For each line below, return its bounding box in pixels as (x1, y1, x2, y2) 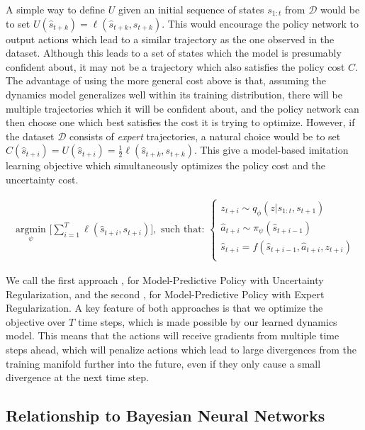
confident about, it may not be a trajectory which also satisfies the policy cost (6, 59, 345, 74)
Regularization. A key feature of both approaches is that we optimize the (6, 300, 323, 315)
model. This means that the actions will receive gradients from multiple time (6, 328, 339, 343)
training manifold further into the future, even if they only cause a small (6, 356, 321, 370)
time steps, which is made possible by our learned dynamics (77, 314, 337, 329)
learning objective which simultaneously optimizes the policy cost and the (6, 158, 326, 173)
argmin (16, 225, 46, 235)
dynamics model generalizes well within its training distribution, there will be (6, 86, 342, 101)
